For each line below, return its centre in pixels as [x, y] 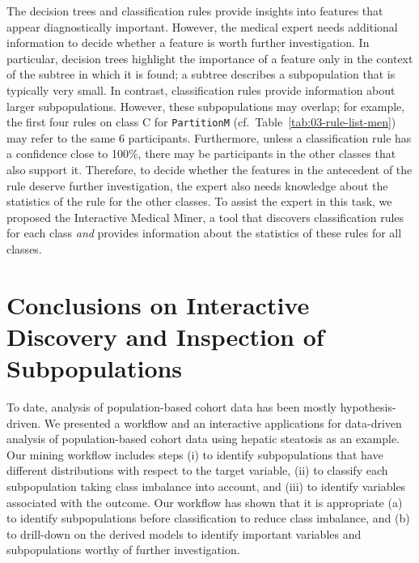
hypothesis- [368, 407]
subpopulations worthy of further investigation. [123, 550]
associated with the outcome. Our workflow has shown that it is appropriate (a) [205, 502]
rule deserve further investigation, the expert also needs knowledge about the [197, 185]
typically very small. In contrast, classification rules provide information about [201, 90]
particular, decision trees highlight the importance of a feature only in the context [210, 58]
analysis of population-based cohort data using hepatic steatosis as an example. [203, 439]
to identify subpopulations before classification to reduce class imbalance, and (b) [208, 518]
